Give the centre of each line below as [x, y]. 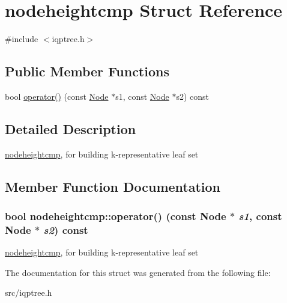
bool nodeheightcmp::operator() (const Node [116, 216]
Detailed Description [71, 128]
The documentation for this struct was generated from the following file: [138, 272]
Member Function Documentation [113, 186]
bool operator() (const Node [57, 96]
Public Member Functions [87, 71]
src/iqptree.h [29, 292]
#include [22, 39]
